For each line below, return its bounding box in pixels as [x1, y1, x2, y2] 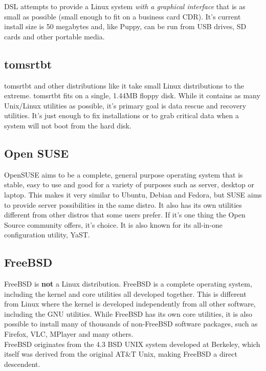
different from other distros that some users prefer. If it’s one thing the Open [4, 209, 246, 220]
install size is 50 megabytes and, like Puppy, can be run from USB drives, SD [4, 21, 247, 32]
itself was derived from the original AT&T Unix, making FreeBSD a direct [4, 348, 237, 359]
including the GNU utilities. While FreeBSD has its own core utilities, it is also [4, 308, 253, 319]
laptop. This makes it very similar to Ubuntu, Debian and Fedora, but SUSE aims [4, 189, 262, 200]
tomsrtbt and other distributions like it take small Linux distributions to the [4, 80, 245, 91]
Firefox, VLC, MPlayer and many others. [4, 329, 134, 339]
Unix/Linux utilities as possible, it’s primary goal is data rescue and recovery [4, 100, 247, 111]
